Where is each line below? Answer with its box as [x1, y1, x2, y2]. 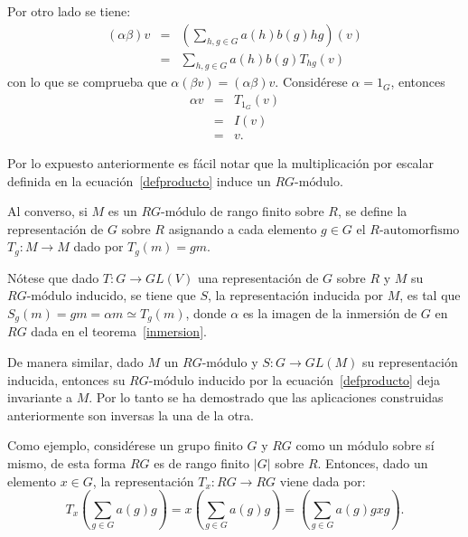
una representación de [197, 268, 319, 287]
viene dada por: [279, 471, 366, 490]
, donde [185, 304, 227, 323]
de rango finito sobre [210, 202, 324, 221]
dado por [73, 237, 124, 256]
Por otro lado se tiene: [7, 2, 131, 20]
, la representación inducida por [208, 286, 383, 305]
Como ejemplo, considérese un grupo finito [7, 436, 243, 455]
